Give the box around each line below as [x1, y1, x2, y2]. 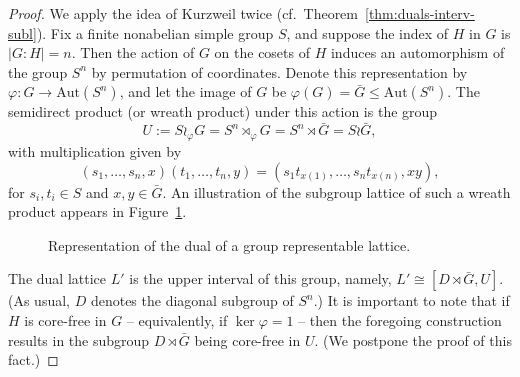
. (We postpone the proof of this [314, 329, 512, 350]
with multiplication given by [8, 140, 182, 161]
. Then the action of [71, 42, 195, 63]
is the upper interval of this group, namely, [129, 268, 392, 289]
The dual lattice [8, 268, 106, 289]
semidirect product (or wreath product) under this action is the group [8, 101, 438, 122]
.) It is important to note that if [313, 290, 510, 311]
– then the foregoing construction [298, 309, 502, 330]
